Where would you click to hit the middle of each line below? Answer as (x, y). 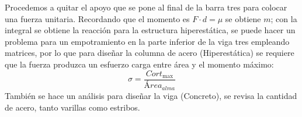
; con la (284, 18)
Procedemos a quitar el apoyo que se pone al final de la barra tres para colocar (146, 7)
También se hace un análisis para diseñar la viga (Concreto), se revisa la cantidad (151, 95)
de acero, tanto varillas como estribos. (72, 107)
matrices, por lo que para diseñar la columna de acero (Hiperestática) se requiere (150, 53)
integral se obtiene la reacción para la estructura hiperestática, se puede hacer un (150, 30)
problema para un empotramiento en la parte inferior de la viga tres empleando (147, 41)
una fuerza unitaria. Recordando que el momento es (97, 18)
